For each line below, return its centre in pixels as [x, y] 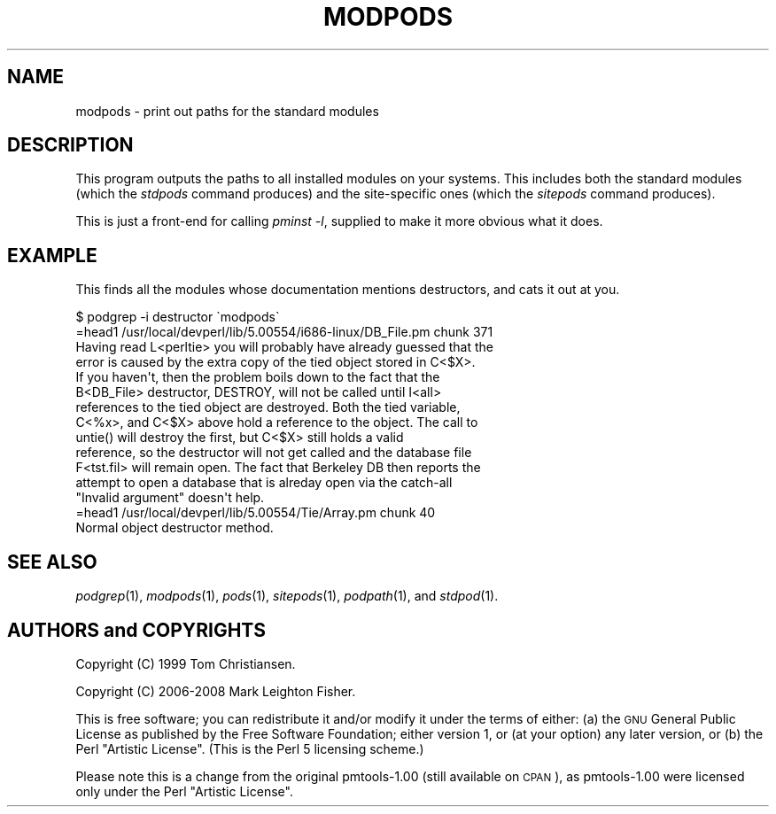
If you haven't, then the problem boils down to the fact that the [258, 377]
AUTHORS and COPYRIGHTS [136, 630]
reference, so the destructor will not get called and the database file [274, 453]
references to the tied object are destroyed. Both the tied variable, [268, 407]
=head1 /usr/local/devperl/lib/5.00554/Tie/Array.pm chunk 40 [256, 513]
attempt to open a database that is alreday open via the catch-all [264, 483]
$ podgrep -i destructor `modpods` [178, 317]
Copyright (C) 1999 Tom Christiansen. [186, 663]
